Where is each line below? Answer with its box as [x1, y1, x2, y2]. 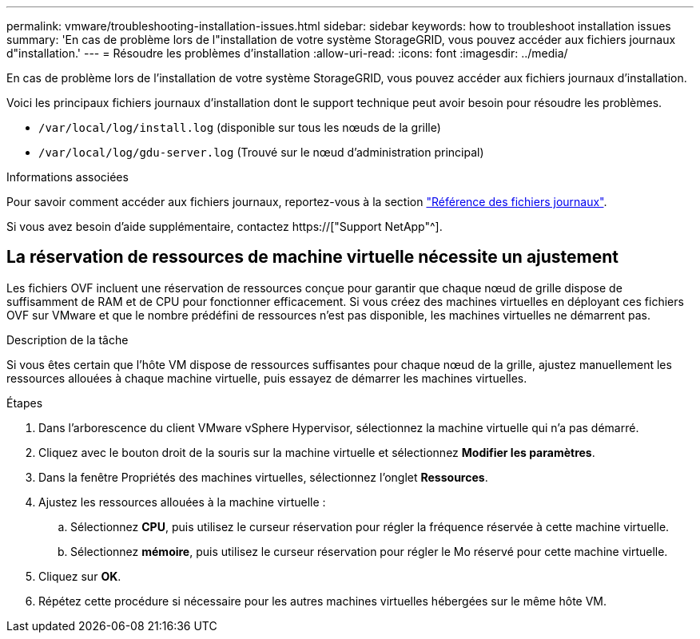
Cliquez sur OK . [38, 569, 121, 583]
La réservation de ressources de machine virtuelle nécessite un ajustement [6, 247, 619, 268]
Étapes [6, 395, 43, 410]
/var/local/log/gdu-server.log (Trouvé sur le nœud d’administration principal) [38, 145, 484, 159]
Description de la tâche [6, 332, 129, 347]
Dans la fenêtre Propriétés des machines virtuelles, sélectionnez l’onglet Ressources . [38, 470, 488, 484]
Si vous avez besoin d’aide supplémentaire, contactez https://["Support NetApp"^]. [6, 220, 443, 233]
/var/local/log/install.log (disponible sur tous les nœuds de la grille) [38, 121, 441, 134]
